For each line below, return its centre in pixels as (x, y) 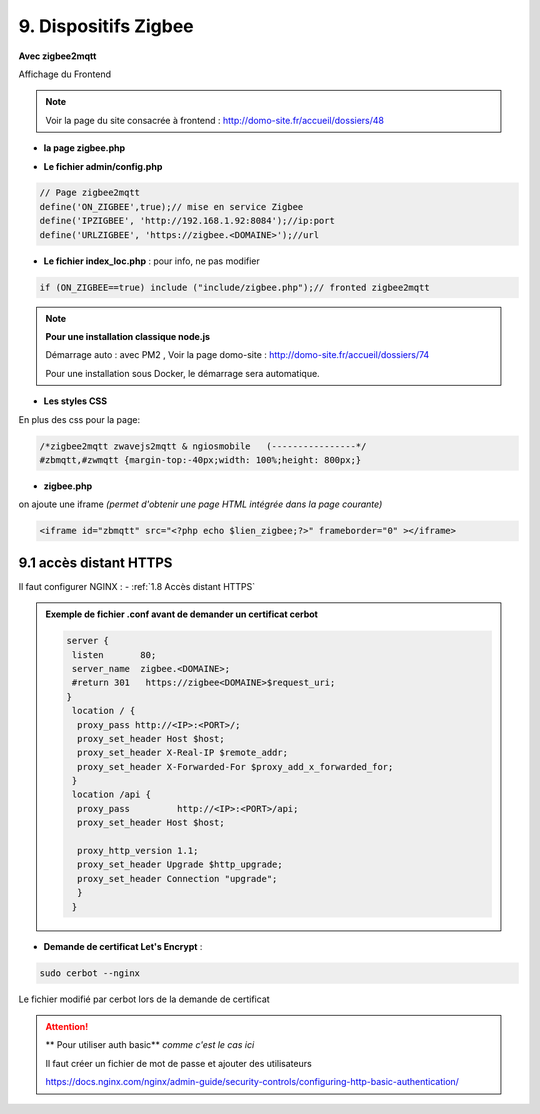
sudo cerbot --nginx (89, 973)
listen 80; (114, 654)
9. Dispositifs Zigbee (106, 26)
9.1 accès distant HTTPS (95, 562)
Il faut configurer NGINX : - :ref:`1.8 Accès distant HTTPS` (137, 586)
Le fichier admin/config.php (103, 166)
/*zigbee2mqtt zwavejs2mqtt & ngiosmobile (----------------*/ (203, 446)
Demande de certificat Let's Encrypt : (123, 946)
